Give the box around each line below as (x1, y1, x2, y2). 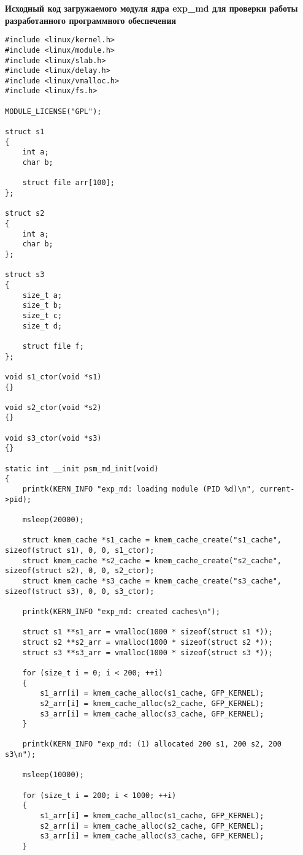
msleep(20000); (22, 515, 84, 525)
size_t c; (22, 311, 63, 320)
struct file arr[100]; (22, 178, 115, 188)
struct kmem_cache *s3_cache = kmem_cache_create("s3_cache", (22, 576, 282, 585)
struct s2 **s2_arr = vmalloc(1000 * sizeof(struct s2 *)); (22, 637, 273, 647)
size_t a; (22, 291, 63, 300)
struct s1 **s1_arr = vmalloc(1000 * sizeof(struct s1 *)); (22, 628, 273, 637)
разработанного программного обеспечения (5, 13, 177, 26)
